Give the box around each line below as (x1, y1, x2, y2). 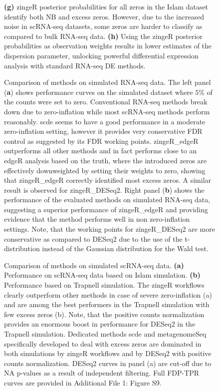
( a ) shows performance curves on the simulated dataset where (4, 86, 193, 97)
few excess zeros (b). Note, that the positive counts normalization (4, 309, 205, 319)
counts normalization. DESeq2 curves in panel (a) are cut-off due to (4, 358, 212, 368)
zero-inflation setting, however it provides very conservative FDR (4, 126, 203, 136)
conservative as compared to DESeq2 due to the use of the (4, 233, 183, 244)
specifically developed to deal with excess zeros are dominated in (4, 338, 202, 349)
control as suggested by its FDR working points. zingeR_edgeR (4, 135, 199, 146)
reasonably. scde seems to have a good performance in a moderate (4, 116, 206, 126)
